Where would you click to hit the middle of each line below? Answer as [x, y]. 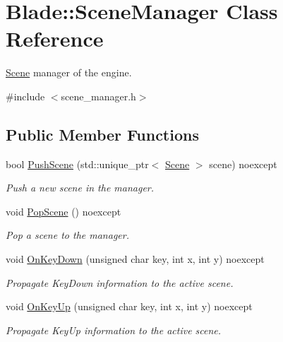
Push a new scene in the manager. [80, 188]
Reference [55, 39]
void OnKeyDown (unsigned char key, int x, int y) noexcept [135, 259]
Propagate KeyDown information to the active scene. [120, 282]
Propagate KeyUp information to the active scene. [114, 330]
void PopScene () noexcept [64, 211]
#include [25, 96]
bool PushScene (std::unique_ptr [77, 164]
